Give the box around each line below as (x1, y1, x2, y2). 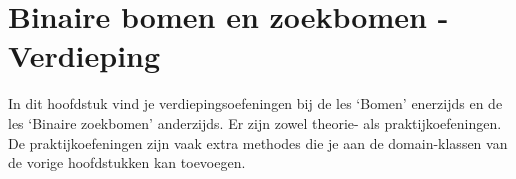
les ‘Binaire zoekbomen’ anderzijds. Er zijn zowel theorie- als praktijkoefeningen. (8, 112, 502, 133)
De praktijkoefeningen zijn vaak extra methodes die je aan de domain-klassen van (8, 132, 508, 153)
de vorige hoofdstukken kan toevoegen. (8, 152, 246, 173)
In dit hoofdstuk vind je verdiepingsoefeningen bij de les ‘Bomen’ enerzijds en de (8, 93, 503, 114)
